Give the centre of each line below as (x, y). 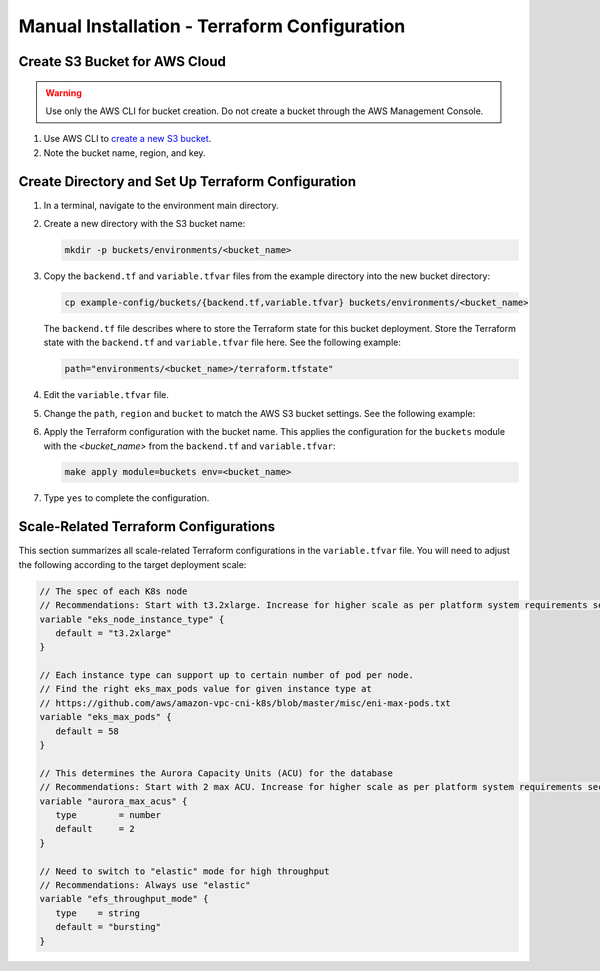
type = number (108, 815)
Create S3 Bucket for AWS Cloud (122, 61)
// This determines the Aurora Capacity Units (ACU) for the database (216, 773)
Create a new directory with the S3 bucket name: (144, 224)
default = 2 (95, 829)
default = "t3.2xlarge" (113, 633)
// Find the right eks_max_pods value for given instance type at (205, 689)
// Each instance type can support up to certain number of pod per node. (227, 675)
